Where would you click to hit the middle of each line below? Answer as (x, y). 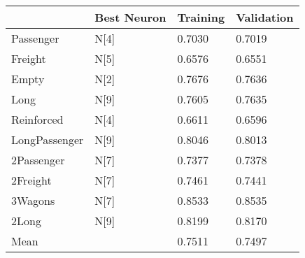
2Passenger (38, 160)
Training (201, 17)
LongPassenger (48, 139)
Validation (265, 17)
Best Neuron (130, 17)
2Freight (31, 180)
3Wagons (33, 200)
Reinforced (37, 119)
